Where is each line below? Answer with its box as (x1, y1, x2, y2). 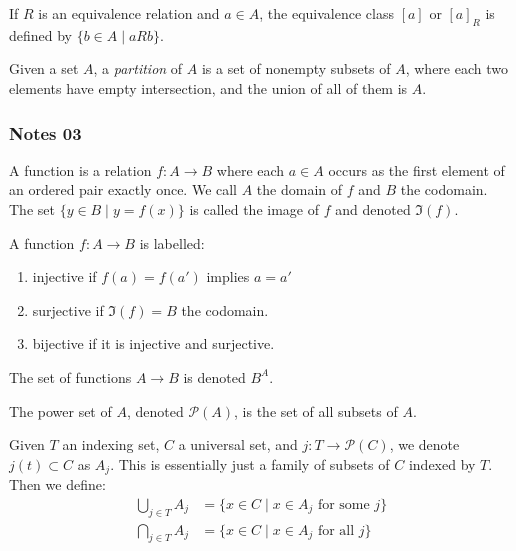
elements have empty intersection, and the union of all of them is (9, 77, 408, 98)
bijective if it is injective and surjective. (32, 333, 275, 354)
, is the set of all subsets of (234, 400, 398, 421)
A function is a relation (9, 159, 152, 180)
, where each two (405, 58, 508, 79)
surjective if (32, 299, 104, 320)
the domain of (256, 179, 343, 200)
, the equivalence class (259, 3, 394, 23)
